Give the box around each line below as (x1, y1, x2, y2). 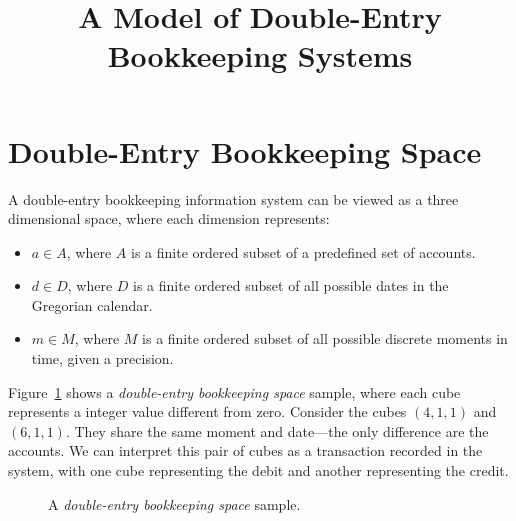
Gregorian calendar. (31, 294, 153, 315)
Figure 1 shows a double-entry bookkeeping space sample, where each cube (8, 381, 461, 402)
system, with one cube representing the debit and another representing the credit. (8, 460, 509, 481)
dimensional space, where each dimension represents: (8, 208, 330, 229)
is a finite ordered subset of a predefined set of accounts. (130, 241, 476, 262)
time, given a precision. (31, 348, 174, 369)
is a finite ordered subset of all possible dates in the (133, 275, 449, 296)
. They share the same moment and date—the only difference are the (65, 420, 489, 441)
